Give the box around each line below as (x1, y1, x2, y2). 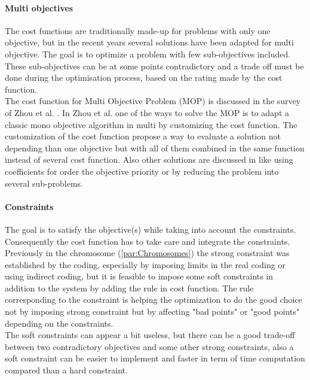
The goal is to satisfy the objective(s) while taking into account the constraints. (5, 223, 296, 235)
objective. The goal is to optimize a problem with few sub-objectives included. (5, 47, 291, 60)
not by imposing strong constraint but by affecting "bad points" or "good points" (5, 305, 300, 318)
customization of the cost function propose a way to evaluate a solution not (5, 130, 281, 142)
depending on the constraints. (5, 317, 113, 329)
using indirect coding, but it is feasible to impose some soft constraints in (5, 270, 274, 282)
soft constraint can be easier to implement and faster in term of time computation (5, 352, 305, 364)
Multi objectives (5, 1, 73, 14)
